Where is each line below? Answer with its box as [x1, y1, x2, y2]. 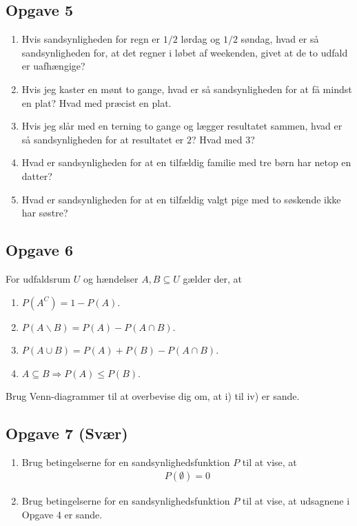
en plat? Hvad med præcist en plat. [21, 95, 172, 110]
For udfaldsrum [6, 271, 71, 285]
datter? [21, 168, 52, 183]
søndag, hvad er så [241, 32, 319, 46]
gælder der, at [183, 271, 243, 285]
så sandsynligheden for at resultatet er [21, 132, 184, 146]
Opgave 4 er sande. [21, 507, 103, 521]
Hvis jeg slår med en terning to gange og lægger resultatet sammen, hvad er [21, 119, 343, 133]
